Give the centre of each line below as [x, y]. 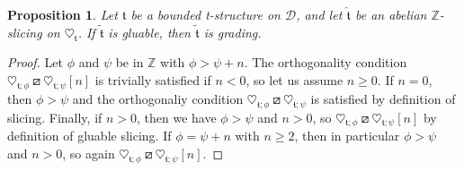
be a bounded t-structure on [205, 14]
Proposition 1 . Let [62, 14]
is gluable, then [149, 32]
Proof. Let [35, 62]
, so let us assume [294, 80]
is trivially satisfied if [153, 80]
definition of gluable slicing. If [89, 136]
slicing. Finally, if [55, 117]
